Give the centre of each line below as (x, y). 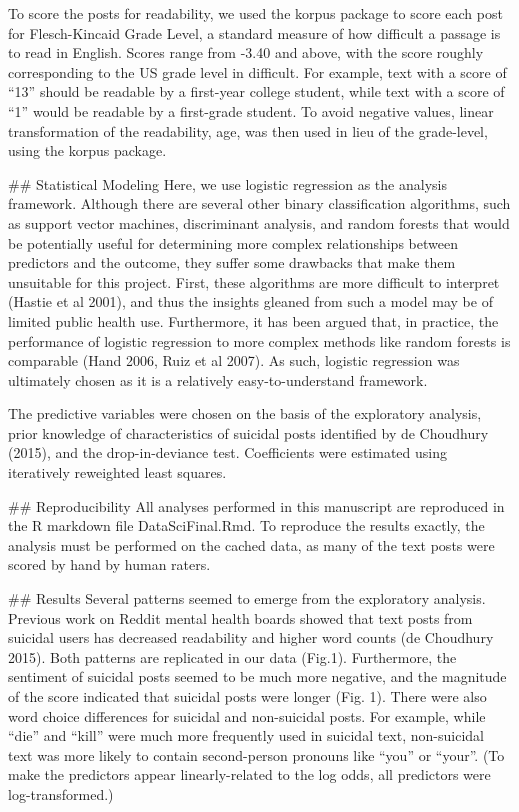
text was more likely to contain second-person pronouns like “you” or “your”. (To (256, 754)
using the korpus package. (87, 150)
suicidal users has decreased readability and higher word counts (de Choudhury (251, 637)
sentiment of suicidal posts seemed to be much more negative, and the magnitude (257, 676)
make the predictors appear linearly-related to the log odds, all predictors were (249, 774)
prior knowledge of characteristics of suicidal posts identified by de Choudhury (248, 432)
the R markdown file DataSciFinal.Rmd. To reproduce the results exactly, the (246, 525)
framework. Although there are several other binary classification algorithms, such (259, 203)
